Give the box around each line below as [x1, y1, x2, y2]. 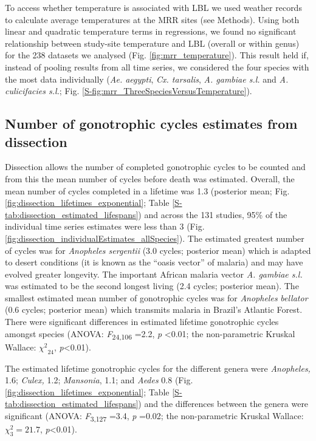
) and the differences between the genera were [138, 397, 309, 410]
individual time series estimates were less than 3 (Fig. [5, 220, 205, 233]
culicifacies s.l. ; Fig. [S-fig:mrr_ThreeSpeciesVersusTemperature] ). [5, 84, 252, 97]
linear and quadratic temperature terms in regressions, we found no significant [5, 25, 297, 38]
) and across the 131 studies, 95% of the [138, 208, 287, 220]
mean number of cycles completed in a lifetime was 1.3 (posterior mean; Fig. [5, 184, 290, 197]
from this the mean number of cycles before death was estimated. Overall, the [5, 172, 295, 185]
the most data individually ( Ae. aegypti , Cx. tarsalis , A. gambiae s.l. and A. [5, 72, 289, 85]
